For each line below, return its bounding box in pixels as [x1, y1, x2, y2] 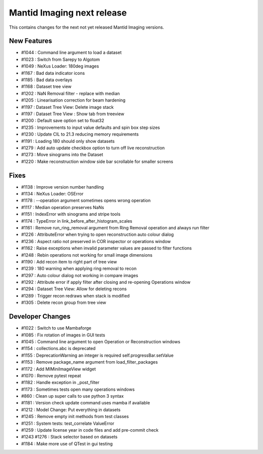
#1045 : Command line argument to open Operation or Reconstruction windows [21, 338, 180, 345]
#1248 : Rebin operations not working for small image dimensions [21, 252, 153, 258]
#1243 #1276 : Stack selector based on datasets [21, 434, 118, 440]
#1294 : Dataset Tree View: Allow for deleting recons [21, 286, 127, 292]
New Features [9, 37, 52, 45]
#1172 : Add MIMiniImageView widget [21, 366, 96, 372]
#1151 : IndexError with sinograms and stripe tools [21, 211, 121, 217]
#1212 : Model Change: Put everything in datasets [21, 406, 121, 413]
